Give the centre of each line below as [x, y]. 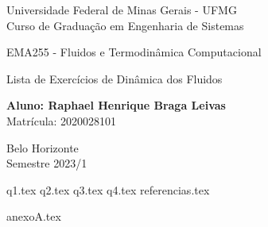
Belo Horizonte [43, 147]
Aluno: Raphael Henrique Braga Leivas [116, 105]
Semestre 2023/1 [47, 163]
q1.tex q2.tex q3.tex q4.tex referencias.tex [108, 189]
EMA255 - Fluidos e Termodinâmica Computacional [134, 52]
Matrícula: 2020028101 [62, 120]
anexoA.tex [34, 216]
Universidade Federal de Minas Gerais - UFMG [122, 10]
